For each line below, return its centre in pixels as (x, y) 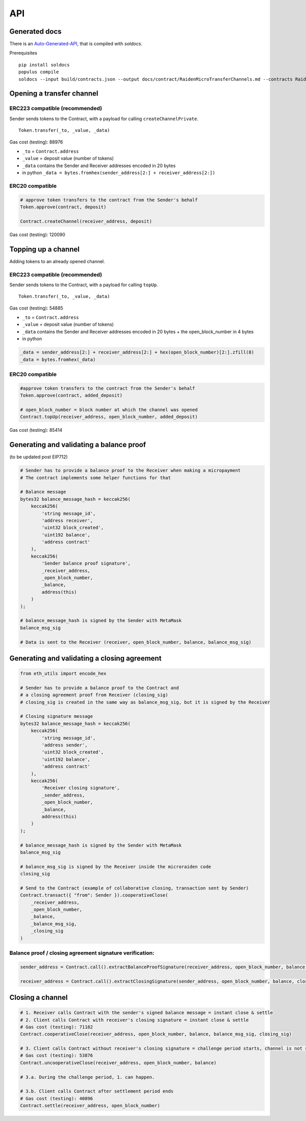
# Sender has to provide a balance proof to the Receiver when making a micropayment (130, 471)
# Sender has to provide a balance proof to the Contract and (99, 688)
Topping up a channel (45, 249)
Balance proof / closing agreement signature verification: (82, 953)
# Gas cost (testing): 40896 (57, 1098)
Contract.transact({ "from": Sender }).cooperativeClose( (94, 895)
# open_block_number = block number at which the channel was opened (109, 410)
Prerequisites (23, 53)
